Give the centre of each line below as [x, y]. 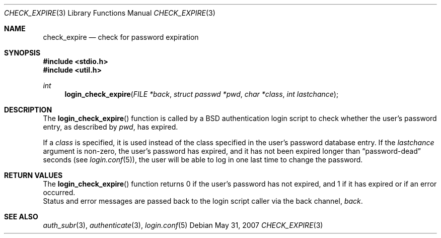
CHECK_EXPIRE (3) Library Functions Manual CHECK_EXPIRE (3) [110, 13]
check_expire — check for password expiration [121, 37]
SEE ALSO [21, 217]
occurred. [59, 192]
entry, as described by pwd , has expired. [111, 127]
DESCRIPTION [28, 110]
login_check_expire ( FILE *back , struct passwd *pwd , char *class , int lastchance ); [202, 94]
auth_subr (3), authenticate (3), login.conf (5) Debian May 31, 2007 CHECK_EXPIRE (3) [183, 225]
